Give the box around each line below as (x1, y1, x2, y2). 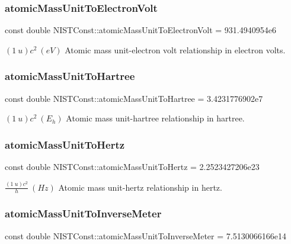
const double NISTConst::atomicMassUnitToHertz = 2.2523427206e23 (5, 160, 260, 173)
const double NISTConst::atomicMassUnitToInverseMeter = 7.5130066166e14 (5, 229, 286, 242)
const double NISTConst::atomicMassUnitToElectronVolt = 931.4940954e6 (5, 24, 276, 36)
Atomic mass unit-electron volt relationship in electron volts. (65, 43, 286, 56)
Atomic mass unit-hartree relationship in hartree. (66, 112, 245, 124)
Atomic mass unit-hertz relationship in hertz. (58, 181, 222, 193)
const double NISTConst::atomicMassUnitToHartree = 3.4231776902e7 (5, 92, 263, 104)
